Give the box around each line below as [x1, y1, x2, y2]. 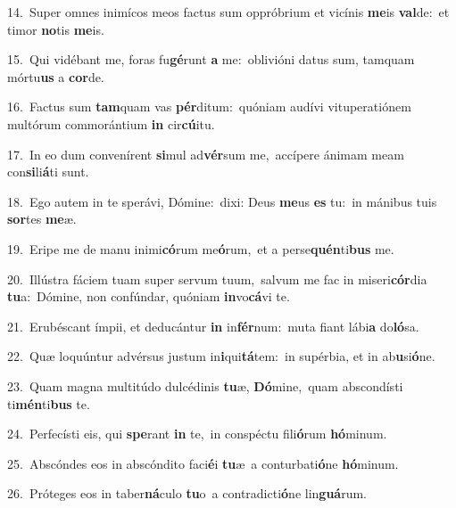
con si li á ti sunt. [7, 162, 89, 181]
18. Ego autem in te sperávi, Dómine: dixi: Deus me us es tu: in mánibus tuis [7, 192, 437, 210]
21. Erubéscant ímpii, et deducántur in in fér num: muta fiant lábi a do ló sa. [7, 316, 419, 335]
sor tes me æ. [7, 209, 77, 228]
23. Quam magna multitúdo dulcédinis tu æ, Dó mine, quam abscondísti [7, 376, 403, 395]
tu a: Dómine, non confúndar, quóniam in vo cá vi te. [7, 287, 290, 306]
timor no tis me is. [7, 20, 104, 38]
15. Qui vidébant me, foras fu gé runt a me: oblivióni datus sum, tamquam [7, 50, 415, 69]
